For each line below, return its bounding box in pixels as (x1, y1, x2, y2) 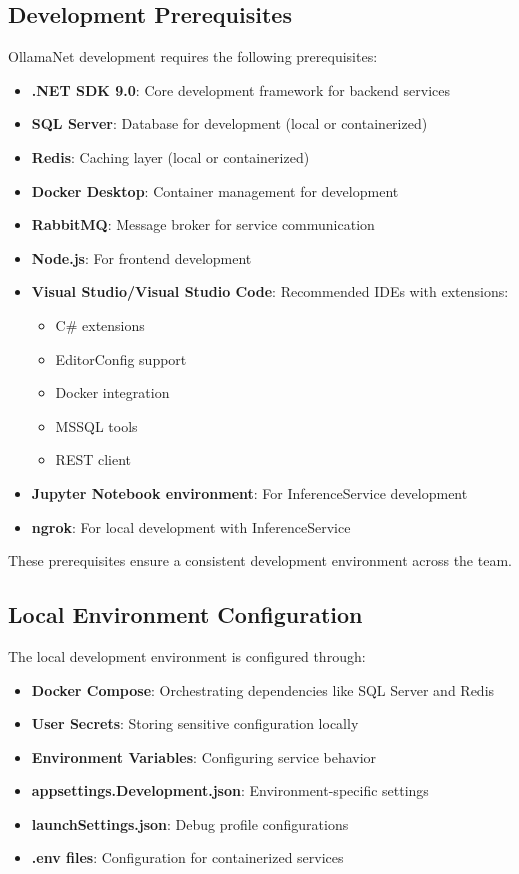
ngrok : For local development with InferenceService (31, 516, 351, 537)
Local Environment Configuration (8, 599, 363, 630)
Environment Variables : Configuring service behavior (31, 746, 377, 767)
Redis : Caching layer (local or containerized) (31, 146, 310, 167)
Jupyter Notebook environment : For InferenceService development (31, 482, 468, 503)
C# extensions (55, 314, 145, 335)
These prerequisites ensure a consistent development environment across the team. (8, 550, 512, 571)
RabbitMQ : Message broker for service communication (31, 214, 375, 235)
